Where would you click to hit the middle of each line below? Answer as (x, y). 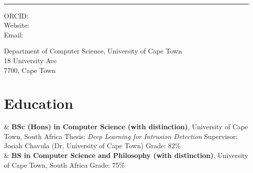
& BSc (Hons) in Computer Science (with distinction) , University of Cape (126, 127)
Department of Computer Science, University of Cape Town (93, 51)
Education (39, 103)
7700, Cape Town (30, 70)
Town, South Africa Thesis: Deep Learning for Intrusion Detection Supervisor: (121, 136)
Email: (14, 34)
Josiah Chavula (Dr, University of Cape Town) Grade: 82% (92, 146)
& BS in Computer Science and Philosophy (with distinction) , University (126, 155)
